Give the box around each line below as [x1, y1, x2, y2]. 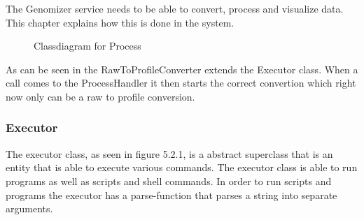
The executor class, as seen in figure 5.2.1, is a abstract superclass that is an [6, 146, 333, 161]
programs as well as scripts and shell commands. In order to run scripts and [6, 173, 332, 188]
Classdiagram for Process [34, 38, 141, 53]
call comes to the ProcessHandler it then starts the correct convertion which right [6, 75, 356, 90]
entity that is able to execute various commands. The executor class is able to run [6, 160, 358, 175]
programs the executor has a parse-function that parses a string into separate [6, 187, 337, 202]
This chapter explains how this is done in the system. [6, 15, 234, 29]
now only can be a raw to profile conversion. [6, 89, 195, 103]
